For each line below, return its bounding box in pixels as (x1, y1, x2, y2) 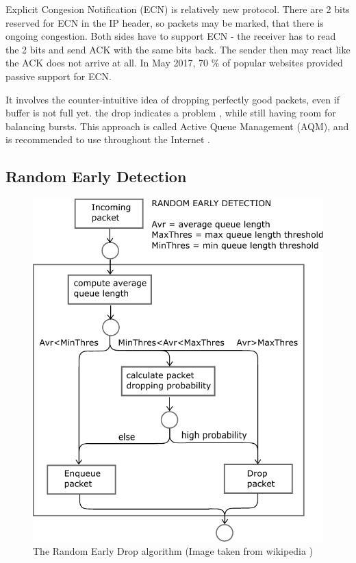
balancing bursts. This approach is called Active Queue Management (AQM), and (5, 118, 349, 133)
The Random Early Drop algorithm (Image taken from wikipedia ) (33, 544, 314, 558)
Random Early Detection (5, 166, 187, 187)
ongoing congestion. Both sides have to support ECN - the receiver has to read (5, 29, 336, 43)
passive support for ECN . (5, 68, 112, 83)
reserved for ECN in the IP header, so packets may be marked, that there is (5, 15, 324, 29)
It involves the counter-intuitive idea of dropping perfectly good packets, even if (5, 92, 340, 106)
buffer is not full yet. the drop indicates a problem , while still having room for (5, 105, 336, 120)
